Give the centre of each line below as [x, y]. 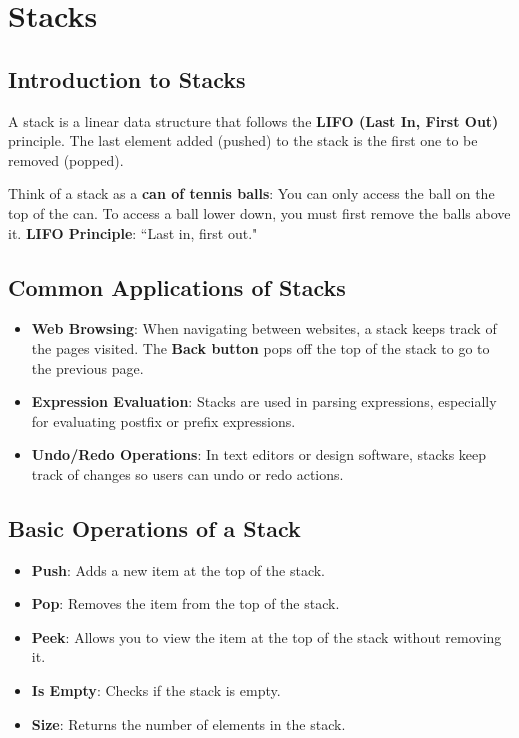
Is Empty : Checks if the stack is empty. [156, 690]
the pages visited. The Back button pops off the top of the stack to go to [260, 347]
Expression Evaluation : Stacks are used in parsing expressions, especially [264, 401]
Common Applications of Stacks [177, 286]
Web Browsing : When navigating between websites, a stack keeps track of [264, 328]
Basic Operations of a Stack [154, 527]
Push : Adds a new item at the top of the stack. [178, 569]
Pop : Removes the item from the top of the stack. [185, 603]
